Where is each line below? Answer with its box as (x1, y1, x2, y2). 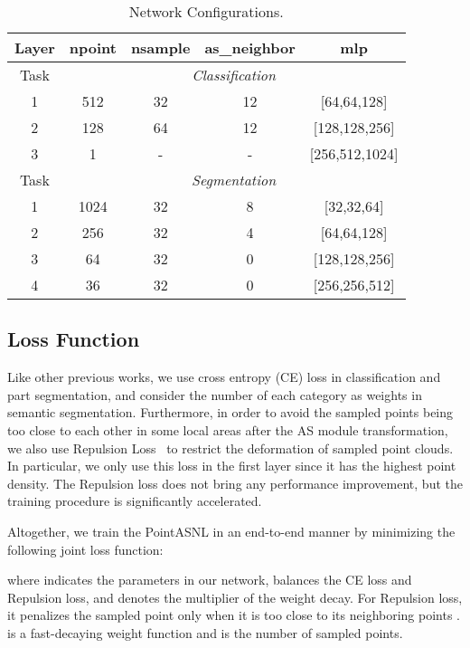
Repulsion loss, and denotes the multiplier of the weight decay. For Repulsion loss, (7, 587, 463, 606)
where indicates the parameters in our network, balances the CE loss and (7, 570, 412, 589)
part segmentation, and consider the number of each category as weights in (7, 385, 422, 404)
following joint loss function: (7, 539, 164, 558)
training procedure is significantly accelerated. (7, 491, 262, 510)
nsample (130, 37, 191, 58)
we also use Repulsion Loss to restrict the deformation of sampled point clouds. (7, 438, 454, 457)
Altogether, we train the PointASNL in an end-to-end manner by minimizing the (7, 521, 456, 540)
